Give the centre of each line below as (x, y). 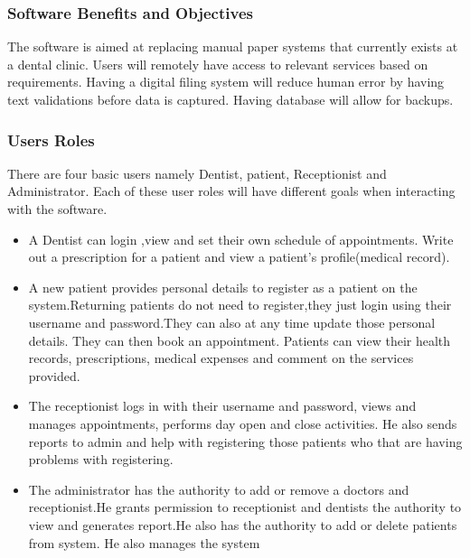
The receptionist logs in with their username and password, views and (222, 406)
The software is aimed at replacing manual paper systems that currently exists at (233, 46)
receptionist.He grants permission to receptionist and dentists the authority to (245, 507)
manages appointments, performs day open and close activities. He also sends (243, 423)
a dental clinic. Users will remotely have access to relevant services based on (218, 64)
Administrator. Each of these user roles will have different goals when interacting (231, 191)
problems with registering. (101, 459)
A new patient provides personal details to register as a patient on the (223, 287)
